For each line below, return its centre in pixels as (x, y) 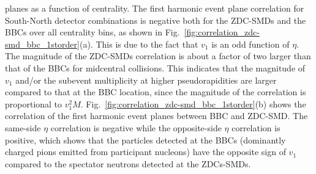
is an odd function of (250, 44)
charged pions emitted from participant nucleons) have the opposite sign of (145, 152)
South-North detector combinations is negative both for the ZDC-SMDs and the (156, 20)
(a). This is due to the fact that (139, 44)
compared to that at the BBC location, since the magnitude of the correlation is (156, 92)
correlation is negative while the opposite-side (136, 127)
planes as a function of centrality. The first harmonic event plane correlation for (155, 8)
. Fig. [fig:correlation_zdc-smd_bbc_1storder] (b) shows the (193, 103)
